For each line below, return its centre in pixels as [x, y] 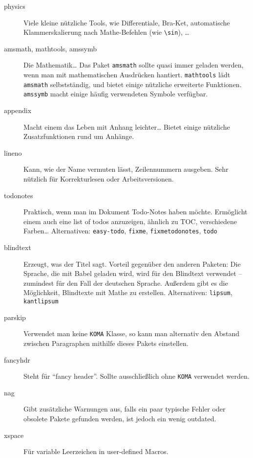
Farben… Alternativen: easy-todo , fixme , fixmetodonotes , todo [120, 231]
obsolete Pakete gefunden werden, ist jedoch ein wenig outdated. [120, 419]
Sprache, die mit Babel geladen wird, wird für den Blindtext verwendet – [133, 273]
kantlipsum [41, 302]
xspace [14, 435]
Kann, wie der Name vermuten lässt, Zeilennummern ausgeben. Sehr [126, 169]
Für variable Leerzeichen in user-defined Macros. [96, 451]
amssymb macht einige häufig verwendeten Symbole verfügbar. [116, 94]
